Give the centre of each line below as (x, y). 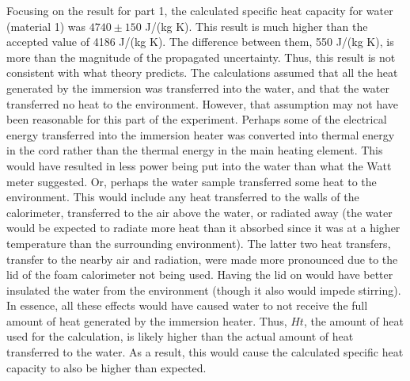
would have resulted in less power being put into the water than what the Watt (199, 165)
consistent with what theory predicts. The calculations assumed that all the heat (202, 72)
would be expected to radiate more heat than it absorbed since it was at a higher (203, 228)
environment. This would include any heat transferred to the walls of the (183, 197)
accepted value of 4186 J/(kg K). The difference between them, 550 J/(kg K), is (200, 42)
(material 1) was (46, 26)
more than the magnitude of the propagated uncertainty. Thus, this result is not (201, 57)
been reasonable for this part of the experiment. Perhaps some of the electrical (197, 119)
